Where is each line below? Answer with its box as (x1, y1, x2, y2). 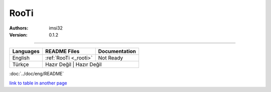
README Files (45, 48, 80, 55)
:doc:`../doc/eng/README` (9, 70, 64, 77)
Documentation (98, 48, 137, 55)
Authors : (9, 25, 29, 31)
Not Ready (98, 54, 123, 61)
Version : (9, 31, 28, 37)
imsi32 (49, 25, 63, 31)
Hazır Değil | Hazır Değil (45, 61, 102, 68)
